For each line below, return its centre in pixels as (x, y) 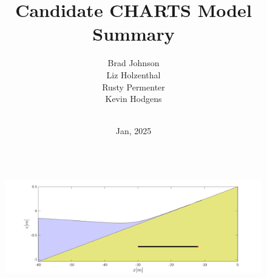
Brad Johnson (133, 63)
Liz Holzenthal (133, 74)
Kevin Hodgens (133, 99)
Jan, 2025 (133, 131)
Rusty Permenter (133, 86)
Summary (133, 34)
